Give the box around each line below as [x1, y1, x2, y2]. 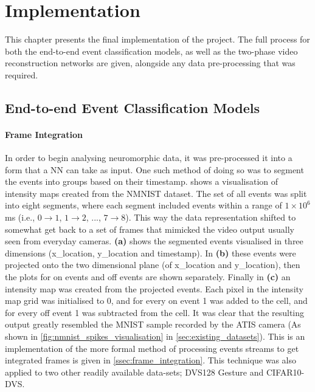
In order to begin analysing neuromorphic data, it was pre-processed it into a [5, 151, 292, 164]
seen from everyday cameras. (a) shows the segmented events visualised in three [5, 235, 303, 247]
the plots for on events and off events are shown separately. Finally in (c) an [5, 270, 291, 283]
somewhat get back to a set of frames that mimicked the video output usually [5, 222, 294, 235]
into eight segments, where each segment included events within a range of [5, 199, 282, 211]
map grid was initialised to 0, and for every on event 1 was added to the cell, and [5, 294, 308, 307]
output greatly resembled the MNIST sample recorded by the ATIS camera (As [5, 318, 301, 331]
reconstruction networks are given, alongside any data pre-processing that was [5, 57, 296, 69]
